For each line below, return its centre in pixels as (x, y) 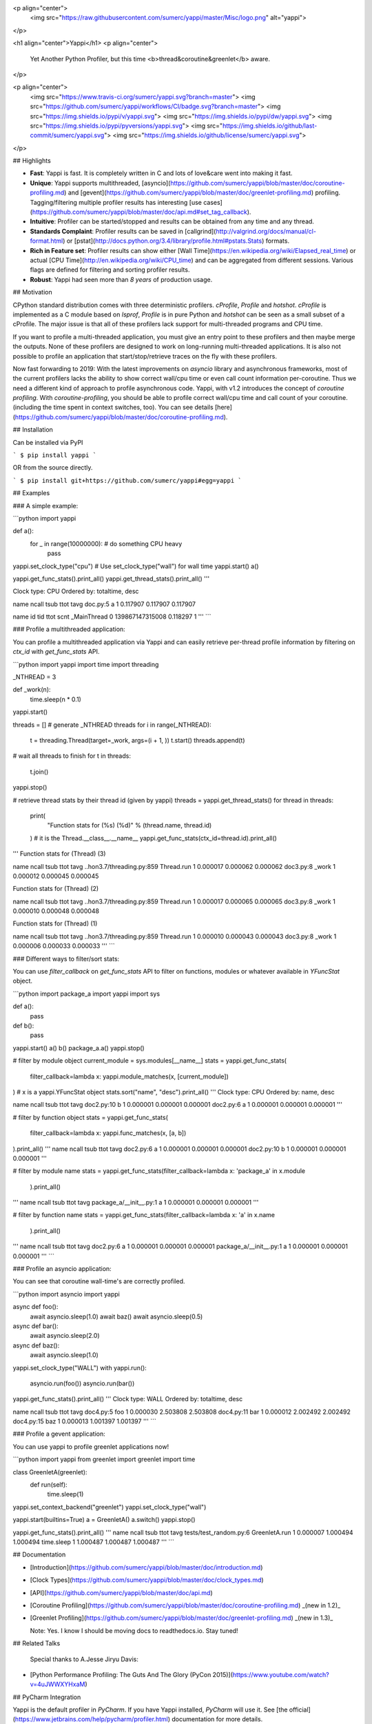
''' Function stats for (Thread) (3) (59, 854)
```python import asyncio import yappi (66, 1294)
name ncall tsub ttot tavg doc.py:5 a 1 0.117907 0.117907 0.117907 (104, 604)
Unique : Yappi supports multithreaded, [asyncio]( (100, 183)
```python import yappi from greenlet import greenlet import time (104, 1459)
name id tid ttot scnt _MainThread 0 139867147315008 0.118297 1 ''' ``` (112, 617)
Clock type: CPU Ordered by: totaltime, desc (76, 591)
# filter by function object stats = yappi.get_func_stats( (90, 1117)
